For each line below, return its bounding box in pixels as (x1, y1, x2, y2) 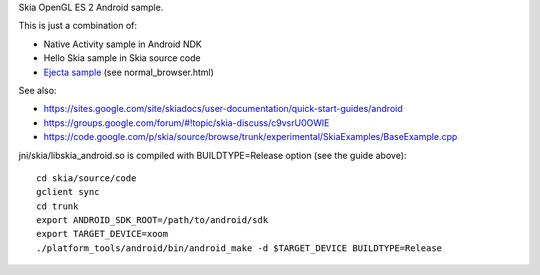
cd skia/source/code (36, 172, 137, 184)
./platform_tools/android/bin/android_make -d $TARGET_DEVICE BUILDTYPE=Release (36, 242, 443, 254)
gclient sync (36, 186, 100, 198)
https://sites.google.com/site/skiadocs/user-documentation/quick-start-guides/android (43, 103, 404, 115)
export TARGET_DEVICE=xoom (36, 228, 169, 240)
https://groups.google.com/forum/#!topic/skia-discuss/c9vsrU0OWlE (43, 116, 330, 129)
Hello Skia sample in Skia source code (43, 52, 201, 64)
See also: (18, 84, 57, 96)
